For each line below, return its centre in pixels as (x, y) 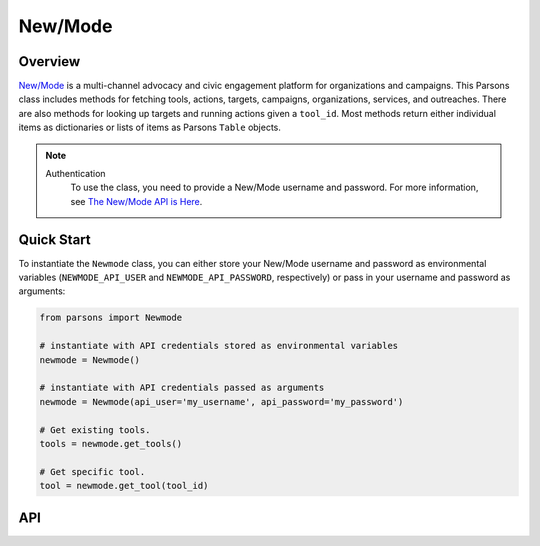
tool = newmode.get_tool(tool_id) (124, 486)
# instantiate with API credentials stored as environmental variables (219, 346)
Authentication (75, 174)
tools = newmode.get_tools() (111, 443)
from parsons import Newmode (111, 318)
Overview (49, 61)
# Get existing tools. (95, 429)
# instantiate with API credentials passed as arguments (182, 388)
